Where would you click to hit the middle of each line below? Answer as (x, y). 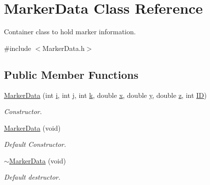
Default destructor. (32, 177)
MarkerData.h (64, 48)
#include (18, 48)
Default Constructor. (35, 144)
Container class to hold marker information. (70, 32)
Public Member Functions (71, 74)
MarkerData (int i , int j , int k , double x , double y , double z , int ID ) (105, 95)
